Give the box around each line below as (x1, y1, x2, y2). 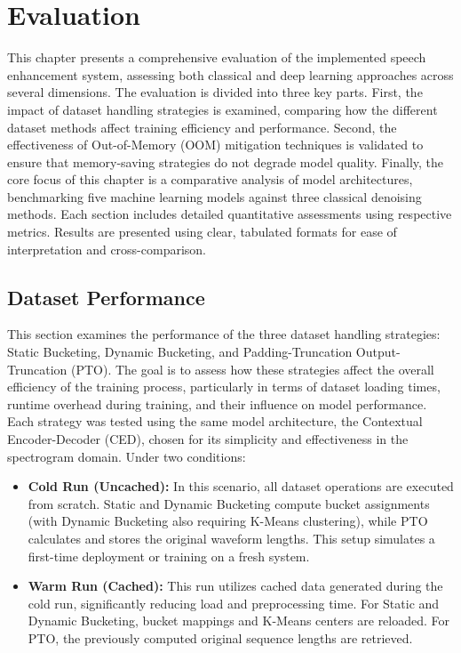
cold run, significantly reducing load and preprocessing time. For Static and (28, 593, 440, 612)
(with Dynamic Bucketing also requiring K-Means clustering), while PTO (28, 512, 428, 530)
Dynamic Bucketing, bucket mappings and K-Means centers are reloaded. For (28, 611, 450, 630)
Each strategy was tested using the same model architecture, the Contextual (7, 412, 423, 431)
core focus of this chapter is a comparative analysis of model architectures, (7, 170, 413, 189)
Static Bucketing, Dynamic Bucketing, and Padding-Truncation (7, 343, 353, 361)
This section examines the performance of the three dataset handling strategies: (7, 325, 441, 343)
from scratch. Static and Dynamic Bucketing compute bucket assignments (28, 494, 430, 512)
